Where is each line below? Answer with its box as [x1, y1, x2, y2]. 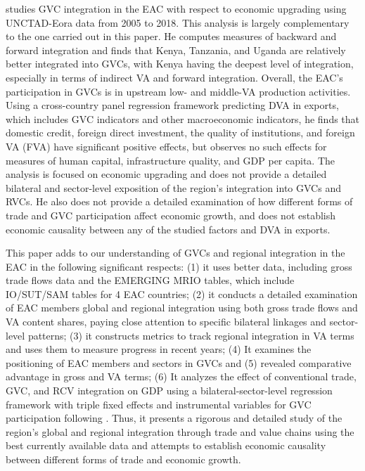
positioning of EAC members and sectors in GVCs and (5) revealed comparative [6, 355, 352, 370]
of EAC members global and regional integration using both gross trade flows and [6, 300, 358, 315]
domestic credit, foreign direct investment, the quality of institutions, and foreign [6, 125, 355, 140]
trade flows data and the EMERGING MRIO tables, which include [6, 273, 295, 288]
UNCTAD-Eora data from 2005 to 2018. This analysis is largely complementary [6, 15, 350, 30]
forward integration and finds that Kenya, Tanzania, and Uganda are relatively [6, 42, 346, 57]
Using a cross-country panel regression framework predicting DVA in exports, [6, 98, 339, 112]
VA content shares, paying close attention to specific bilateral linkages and [6, 314, 326, 329]
